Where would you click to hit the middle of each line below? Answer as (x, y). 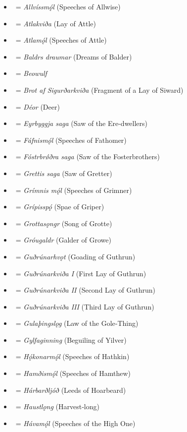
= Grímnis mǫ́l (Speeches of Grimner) (74, 190)
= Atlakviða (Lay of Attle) (56, 23)
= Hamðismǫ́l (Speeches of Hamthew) (73, 373)
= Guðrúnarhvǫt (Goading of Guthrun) (75, 256)
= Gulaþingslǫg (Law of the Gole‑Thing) (77, 323)
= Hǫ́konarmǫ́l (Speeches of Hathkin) (72, 356)
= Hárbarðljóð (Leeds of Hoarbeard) (71, 390)
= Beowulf (31, 73)
